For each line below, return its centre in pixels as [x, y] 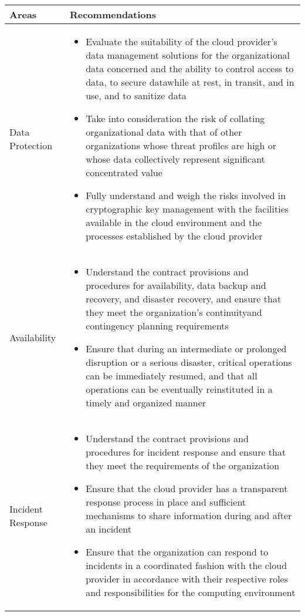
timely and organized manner [146, 403]
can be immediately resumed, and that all [172, 376]
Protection [31, 145]
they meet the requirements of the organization [183, 465]
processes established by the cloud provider [174, 236]
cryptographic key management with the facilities [187, 209]
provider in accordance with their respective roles [187, 579]
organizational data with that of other [164, 132]
